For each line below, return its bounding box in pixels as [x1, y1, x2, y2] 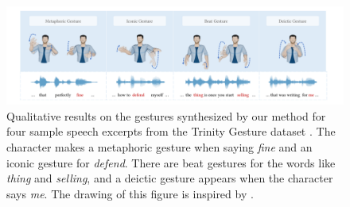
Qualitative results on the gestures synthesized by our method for [6, 107, 326, 124]
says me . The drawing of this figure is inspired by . [6, 185, 254, 201]
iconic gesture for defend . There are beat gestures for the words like [6, 154, 336, 171]
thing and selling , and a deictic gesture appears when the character [6, 170, 333, 186]
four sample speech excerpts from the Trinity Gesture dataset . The [6, 123, 336, 140]
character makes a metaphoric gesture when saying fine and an [6, 139, 313, 155]
